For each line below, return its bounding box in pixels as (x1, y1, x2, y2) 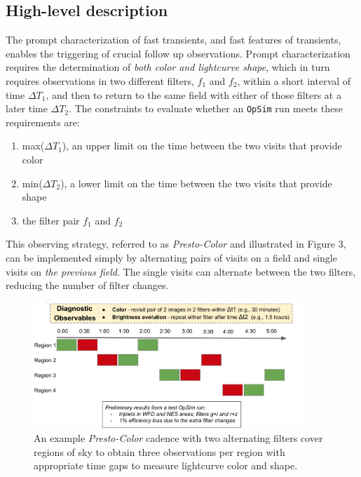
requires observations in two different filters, (6, 73, 194, 88)
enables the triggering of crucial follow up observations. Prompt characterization (6, 46, 350, 60)
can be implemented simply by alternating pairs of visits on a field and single (6, 250, 337, 264)
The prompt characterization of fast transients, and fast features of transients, (6, 32, 341, 47)
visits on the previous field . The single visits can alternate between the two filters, (6, 264, 356, 278)
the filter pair (22, 213, 80, 227)
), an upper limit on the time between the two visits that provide (62, 138, 342, 153)
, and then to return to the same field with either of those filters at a (46, 87, 341, 102)
